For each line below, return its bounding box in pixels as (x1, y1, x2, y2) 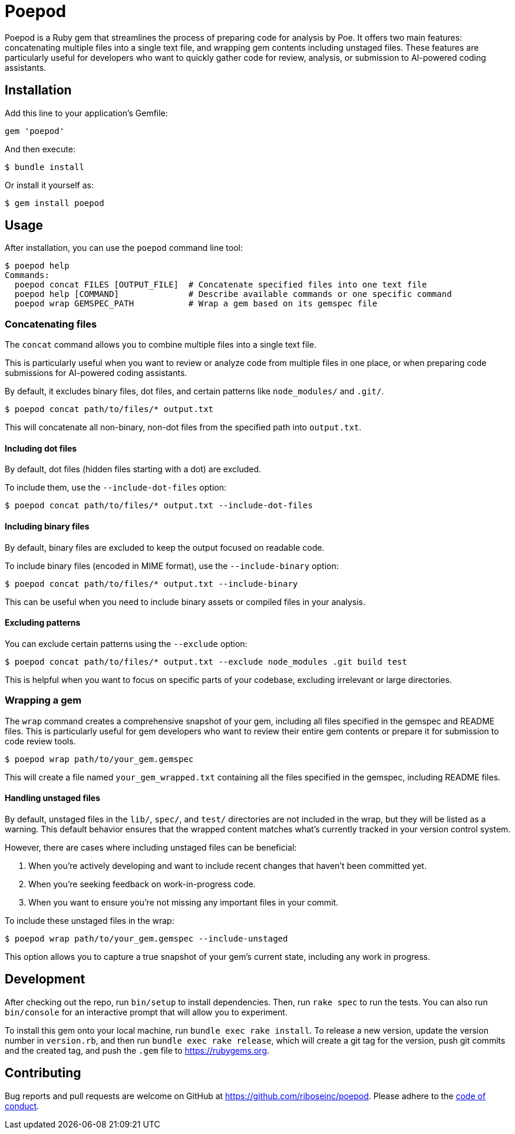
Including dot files (5, 443, 77, 453)
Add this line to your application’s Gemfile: (5, 107, 168, 118)
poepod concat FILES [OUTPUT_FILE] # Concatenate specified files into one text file (14, 280, 427, 290)
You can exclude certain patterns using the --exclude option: (5, 638, 247, 649)
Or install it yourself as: (5, 179, 94, 190)
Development (5, 972, 85, 987)
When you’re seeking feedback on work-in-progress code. (28, 878, 256, 889)
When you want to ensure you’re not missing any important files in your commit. (28, 897, 339, 907)
